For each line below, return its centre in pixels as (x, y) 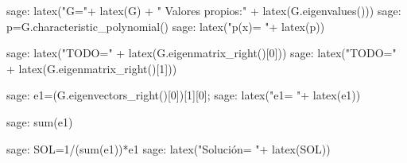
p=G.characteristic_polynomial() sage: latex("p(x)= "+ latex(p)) (166, 26)
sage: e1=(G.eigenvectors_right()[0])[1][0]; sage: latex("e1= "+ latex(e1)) (184, 95)
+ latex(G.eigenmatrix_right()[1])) (92, 68)
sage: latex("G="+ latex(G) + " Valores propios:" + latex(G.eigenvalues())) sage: (204, 10)
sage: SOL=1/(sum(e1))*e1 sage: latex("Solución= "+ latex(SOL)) (169, 148)
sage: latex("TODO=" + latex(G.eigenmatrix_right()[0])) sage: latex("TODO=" (202, 53)
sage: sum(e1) (40, 121)
